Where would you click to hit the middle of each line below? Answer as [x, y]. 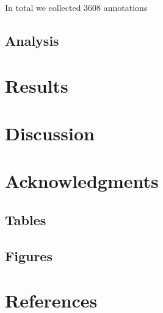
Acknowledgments [82, 181]
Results [37, 85]
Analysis [32, 40]
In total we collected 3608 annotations [76, 7]
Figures [29, 255]
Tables [26, 219]
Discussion [50, 133]
